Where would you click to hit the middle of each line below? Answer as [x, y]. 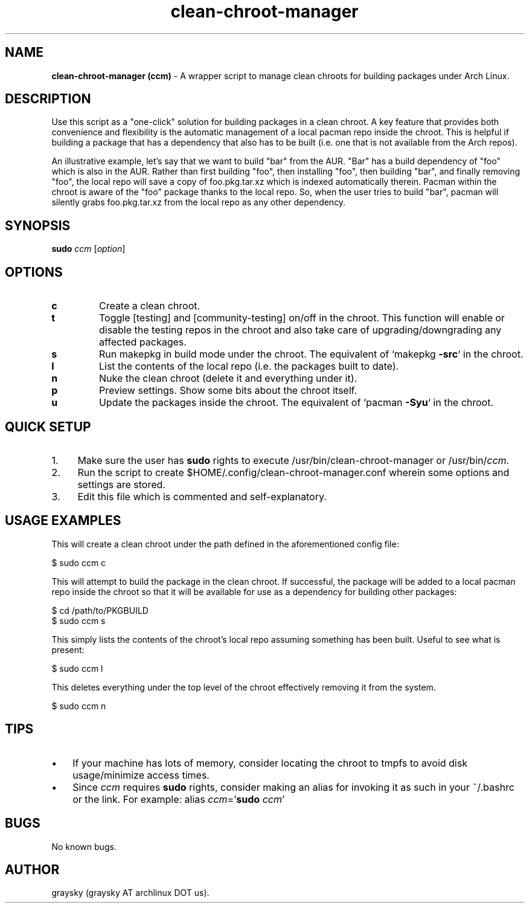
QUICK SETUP [48, 427]
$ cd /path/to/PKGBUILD [100, 610]
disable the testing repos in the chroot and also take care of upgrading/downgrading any [300, 330]
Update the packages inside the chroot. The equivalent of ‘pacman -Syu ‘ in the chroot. [296, 403]
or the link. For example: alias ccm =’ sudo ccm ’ [179, 799]
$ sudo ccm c [79, 562]
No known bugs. [84, 846]
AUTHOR [32, 869]
